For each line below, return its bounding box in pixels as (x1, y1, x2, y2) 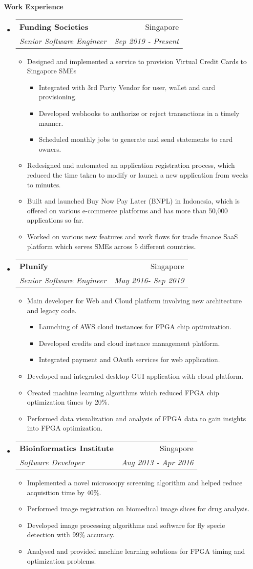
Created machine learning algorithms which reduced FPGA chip (27, 387, 219, 397)
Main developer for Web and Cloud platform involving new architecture (27, 296, 242, 306)
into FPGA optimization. (27, 423, 103, 433)
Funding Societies (19, 21, 88, 32)
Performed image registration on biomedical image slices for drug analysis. (27, 503, 250, 514)
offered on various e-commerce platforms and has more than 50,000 (27, 205, 228, 215)
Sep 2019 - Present (114, 35, 179, 46)
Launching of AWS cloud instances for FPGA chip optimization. (39, 321, 232, 332)
